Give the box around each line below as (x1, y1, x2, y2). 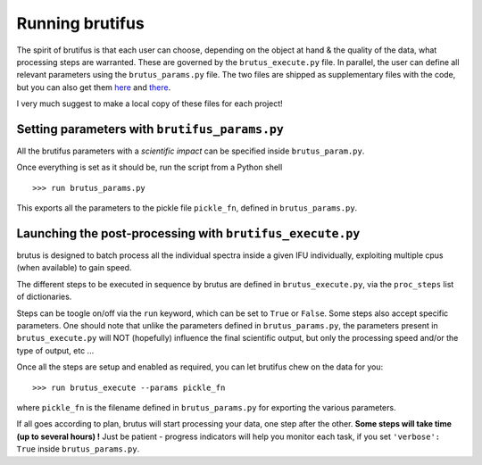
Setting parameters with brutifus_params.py (16, 121, 285, 137)
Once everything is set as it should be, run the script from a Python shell (16, 162, 283, 173)
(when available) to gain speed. (16, 262, 132, 273)
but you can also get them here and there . (16, 81, 171, 93)
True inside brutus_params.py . (16, 444, 140, 454)
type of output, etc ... (16, 345, 95, 356)
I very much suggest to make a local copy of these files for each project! (16, 98, 283, 109)
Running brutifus (16, 13, 145, 33)
